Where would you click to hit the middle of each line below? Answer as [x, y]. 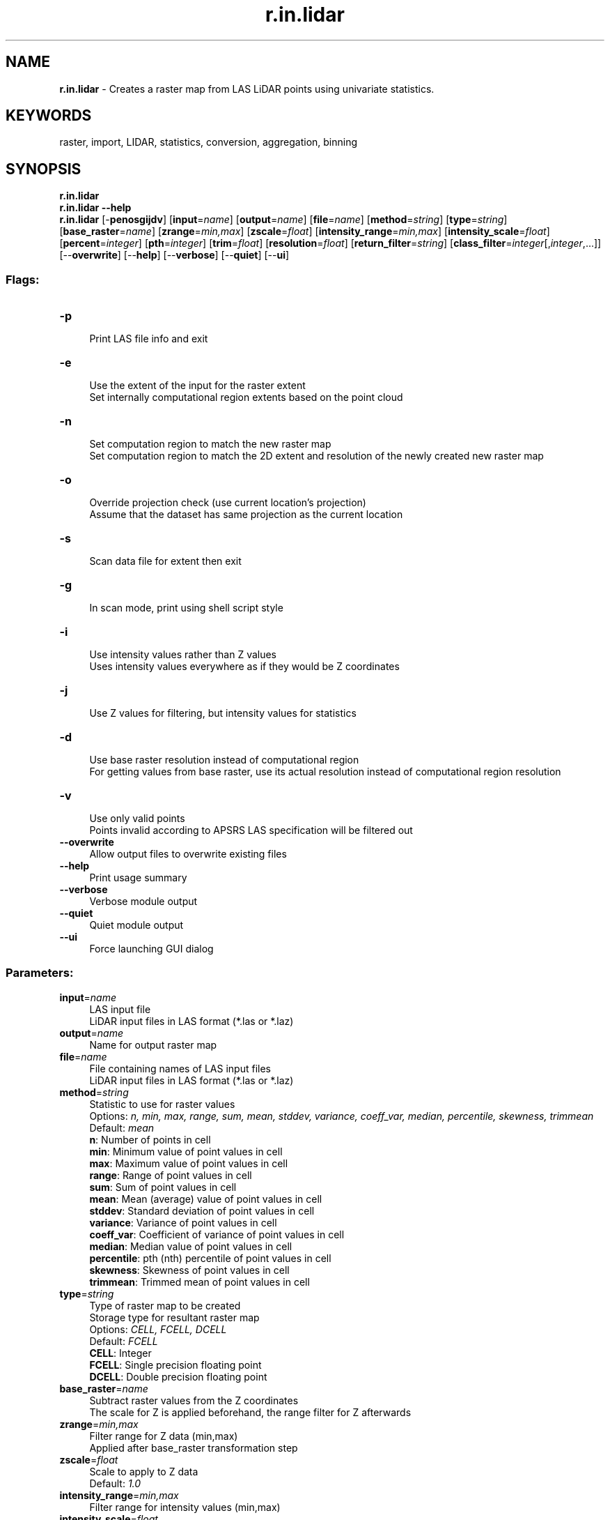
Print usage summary [138, 878]
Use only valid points [137, 819]
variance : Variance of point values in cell [183, 1222]
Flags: [23, 279]
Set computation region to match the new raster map [210, 444]
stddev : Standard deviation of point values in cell [202, 1210]
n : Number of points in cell [150, 1139]
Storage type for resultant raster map [174, 1317]
